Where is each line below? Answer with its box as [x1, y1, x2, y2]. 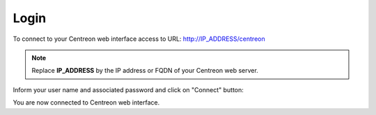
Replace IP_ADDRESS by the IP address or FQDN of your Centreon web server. [31, 67, 259, 75]
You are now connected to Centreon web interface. [13, 98, 160, 107]
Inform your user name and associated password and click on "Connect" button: [13, 85, 244, 94]
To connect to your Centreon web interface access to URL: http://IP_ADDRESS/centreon [13, 35, 265, 43]
